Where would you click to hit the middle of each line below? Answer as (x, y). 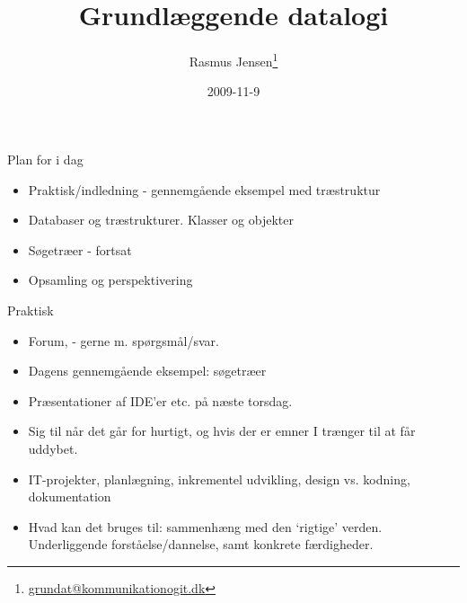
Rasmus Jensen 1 (233, 60)
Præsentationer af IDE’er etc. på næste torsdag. (160, 400)
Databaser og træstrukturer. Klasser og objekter (161, 220)
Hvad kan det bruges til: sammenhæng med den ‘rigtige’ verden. (205, 526)
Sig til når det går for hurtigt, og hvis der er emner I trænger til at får (222, 431)
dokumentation (70, 497)
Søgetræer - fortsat (80, 249)
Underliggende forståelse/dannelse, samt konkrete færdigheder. (201, 544)
